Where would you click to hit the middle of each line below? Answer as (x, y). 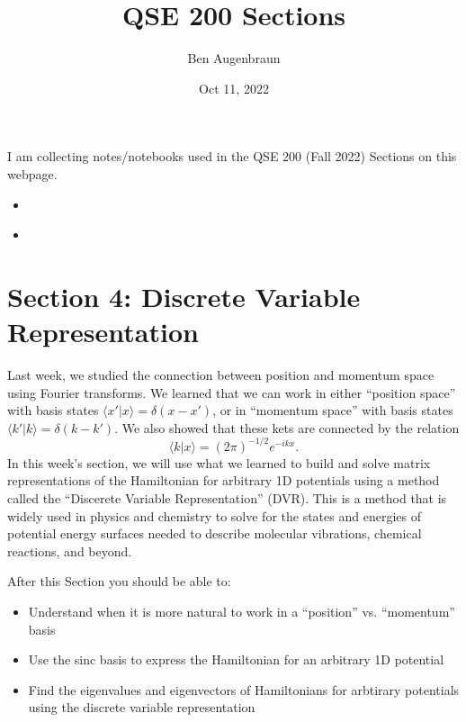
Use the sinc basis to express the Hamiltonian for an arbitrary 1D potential (236, 659)
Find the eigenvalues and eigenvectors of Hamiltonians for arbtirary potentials (244, 689)
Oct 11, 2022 (234, 88)
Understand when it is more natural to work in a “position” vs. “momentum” (242, 612)
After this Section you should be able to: (119, 581)
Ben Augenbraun (234, 58)
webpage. (32, 173)
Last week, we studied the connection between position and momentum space (221, 375)
